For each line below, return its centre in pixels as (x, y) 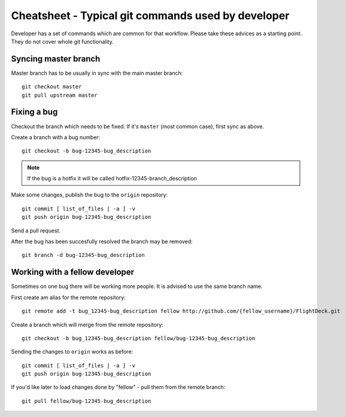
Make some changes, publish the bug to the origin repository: (89, 195)
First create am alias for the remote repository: (68, 297)
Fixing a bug (34, 112)
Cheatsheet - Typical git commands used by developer (150, 16)
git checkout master (52, 87)
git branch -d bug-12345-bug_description (83, 255)
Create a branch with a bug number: (56, 137)
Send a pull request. (36, 231)
